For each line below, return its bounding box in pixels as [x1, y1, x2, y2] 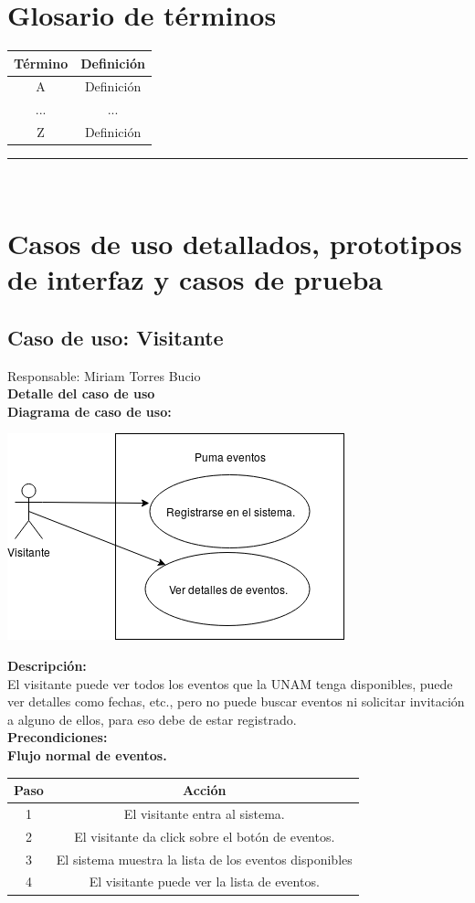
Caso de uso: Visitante [7, 323, 224, 351]
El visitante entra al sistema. [123, 803, 285, 823]
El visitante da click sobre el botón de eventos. [74, 826, 335, 845]
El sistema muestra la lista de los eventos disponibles [56, 849, 353, 868]
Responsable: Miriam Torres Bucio [7, 366, 201, 385]
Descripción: [7, 655, 87, 675]
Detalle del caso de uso [7, 384, 155, 403]
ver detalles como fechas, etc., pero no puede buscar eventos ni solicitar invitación [7, 692, 465, 711]
